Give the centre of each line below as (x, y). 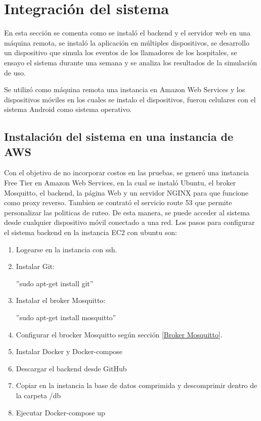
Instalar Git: (35, 266)
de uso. (15, 72)
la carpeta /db (38, 395)
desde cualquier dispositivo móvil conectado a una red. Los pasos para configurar (129, 222)
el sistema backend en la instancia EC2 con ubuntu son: (91, 232)
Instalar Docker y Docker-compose (69, 351)
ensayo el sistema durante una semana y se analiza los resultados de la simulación (131, 62)
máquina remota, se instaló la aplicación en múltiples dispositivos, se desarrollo (127, 42)
